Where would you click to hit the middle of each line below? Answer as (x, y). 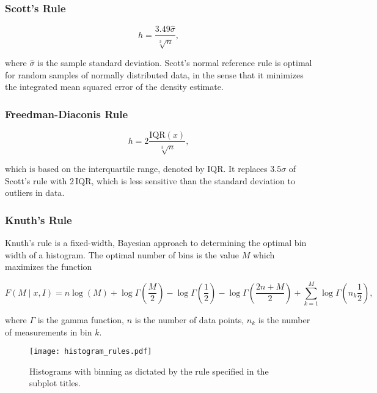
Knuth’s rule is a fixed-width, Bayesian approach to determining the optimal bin (156, 243)
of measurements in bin (49, 331)
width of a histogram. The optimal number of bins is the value (122, 254)
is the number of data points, (189, 320)
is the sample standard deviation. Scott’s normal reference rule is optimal (175, 63)
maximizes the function (49, 267)
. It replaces (245, 169)
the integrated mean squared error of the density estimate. (114, 87)
